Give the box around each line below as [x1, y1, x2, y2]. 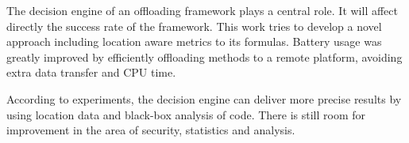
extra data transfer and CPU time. [6, 64, 176, 81]
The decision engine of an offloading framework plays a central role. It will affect [6, 2, 398, 18]
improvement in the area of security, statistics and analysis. [6, 122, 295, 138]
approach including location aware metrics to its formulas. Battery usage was [6, 33, 382, 50]
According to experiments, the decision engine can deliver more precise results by [6, 90, 402, 107]
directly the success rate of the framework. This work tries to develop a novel [6, 17, 382, 34]
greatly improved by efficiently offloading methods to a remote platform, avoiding [6, 48, 403, 65]
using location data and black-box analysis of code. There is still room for [6, 106, 366, 122]
